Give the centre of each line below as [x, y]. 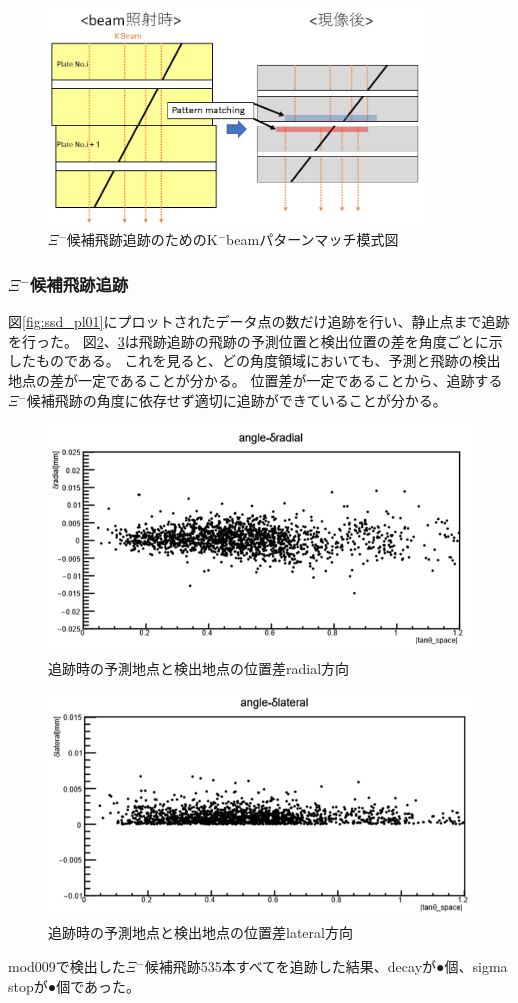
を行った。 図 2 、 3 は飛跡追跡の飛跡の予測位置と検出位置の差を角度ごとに [248, 340]
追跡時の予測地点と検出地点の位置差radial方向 [199, 667]
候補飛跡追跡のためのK [142, 239]
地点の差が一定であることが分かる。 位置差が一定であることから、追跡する [255, 380]
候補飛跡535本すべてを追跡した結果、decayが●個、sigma [326, 966]
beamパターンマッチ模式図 [312, 239]
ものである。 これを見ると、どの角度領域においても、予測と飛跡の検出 [268, 360]
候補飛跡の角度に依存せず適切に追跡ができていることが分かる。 [236, 399]
